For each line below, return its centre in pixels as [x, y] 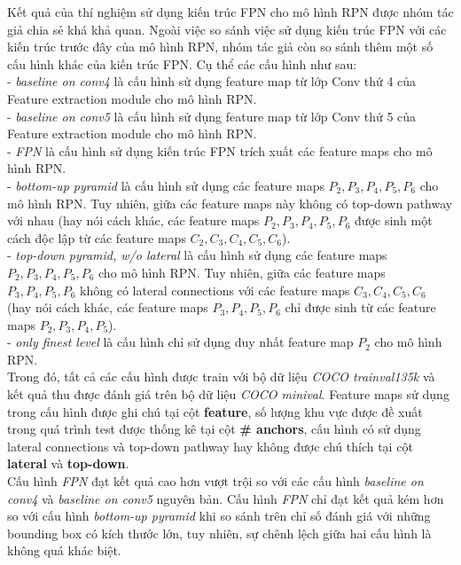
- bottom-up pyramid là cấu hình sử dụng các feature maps [166, 185]
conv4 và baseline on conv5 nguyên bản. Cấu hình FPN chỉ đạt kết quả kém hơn [226, 498]
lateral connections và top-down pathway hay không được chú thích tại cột [210, 446]
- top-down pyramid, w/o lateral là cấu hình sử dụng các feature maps [197, 255]
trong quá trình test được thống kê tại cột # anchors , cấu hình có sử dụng [214, 429]
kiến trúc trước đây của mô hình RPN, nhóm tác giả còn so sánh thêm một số [220, 47]
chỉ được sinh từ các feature [360, 307]
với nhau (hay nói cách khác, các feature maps [133, 220]
